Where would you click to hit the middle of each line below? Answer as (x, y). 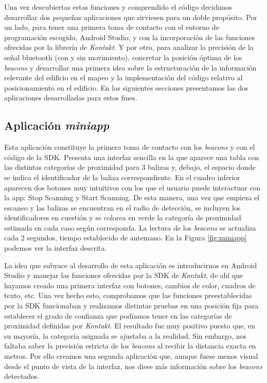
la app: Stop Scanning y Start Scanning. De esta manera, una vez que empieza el (132, 197)
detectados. (22, 376)
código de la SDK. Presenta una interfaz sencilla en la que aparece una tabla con (132, 157)
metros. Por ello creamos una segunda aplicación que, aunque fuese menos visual (131, 356)
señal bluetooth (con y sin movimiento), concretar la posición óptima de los (123, 57)
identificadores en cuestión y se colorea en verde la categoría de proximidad (123, 217)
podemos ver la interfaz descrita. (56, 248)
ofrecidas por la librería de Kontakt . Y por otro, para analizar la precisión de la (129, 47)
